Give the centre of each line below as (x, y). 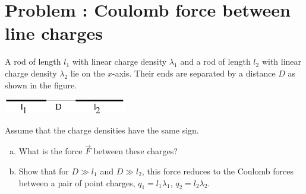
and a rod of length (215, 61)
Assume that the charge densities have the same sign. (102, 130)
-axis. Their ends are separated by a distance (194, 73)
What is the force (51, 151)
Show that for (44, 171)
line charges (54, 33)
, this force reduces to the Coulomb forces (217, 171)
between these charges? (135, 151)
